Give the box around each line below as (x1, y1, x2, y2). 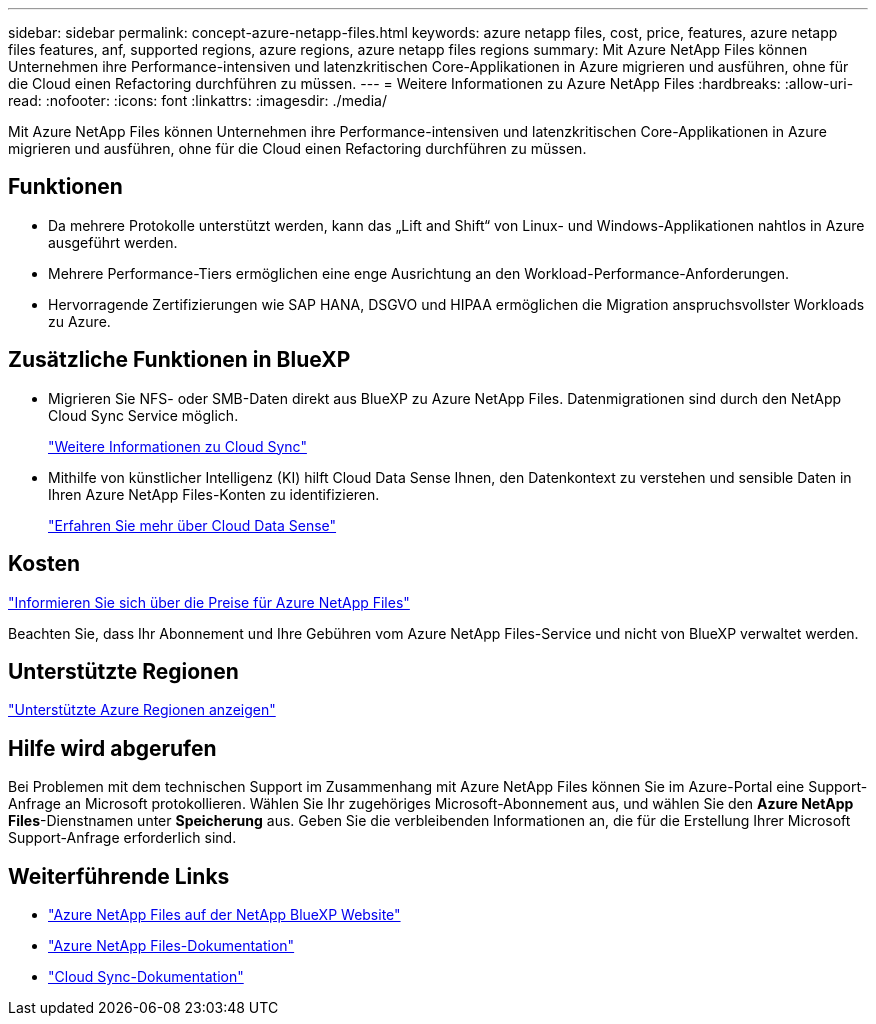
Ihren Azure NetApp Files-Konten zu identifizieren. (48, 485, 380, 503)
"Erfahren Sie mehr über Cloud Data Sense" (48, 516, 337, 534)
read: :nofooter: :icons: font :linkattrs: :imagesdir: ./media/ (8, 92, 387, 109)
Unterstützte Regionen (8, 658, 239, 684)
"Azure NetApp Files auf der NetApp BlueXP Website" (48, 906, 401, 924)
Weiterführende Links (8, 863, 230, 889)
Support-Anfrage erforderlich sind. (8, 829, 237, 847)
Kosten (8, 551, 80, 577)
